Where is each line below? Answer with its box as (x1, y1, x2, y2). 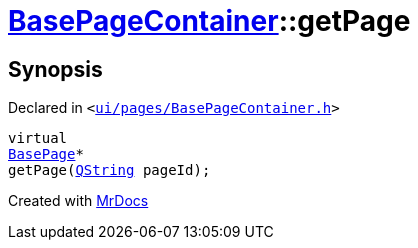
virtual (8, 130, 68, 147)
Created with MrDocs (8, 192, 149, 210)
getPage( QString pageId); (8, 162, 211, 179)
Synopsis (8, 56, 103, 82)
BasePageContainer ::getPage (8, 4, 411, 38)
